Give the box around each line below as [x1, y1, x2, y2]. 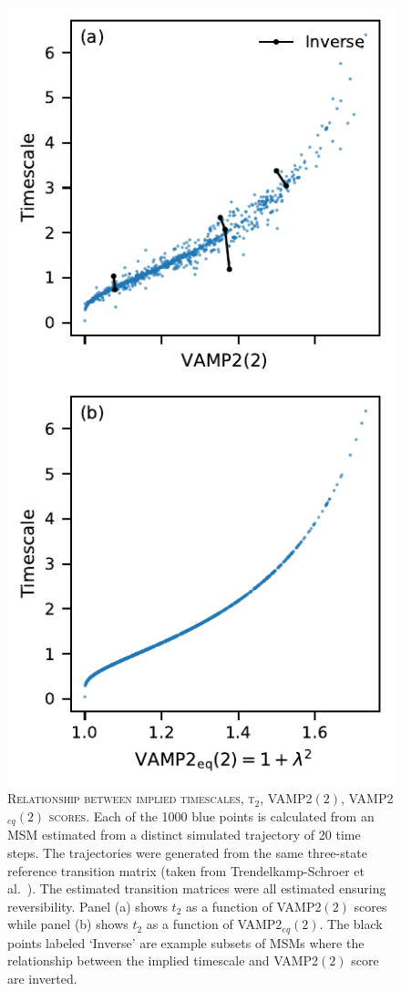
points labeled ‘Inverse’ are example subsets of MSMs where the [7, 933, 365, 952]
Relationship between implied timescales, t [7, 789, 255, 808]
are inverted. [7, 969, 77, 988]
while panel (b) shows [7, 914, 129, 934]
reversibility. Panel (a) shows [7, 896, 168, 915]
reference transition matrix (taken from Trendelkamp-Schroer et [7, 861, 365, 880]
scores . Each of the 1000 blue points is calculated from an [48, 807, 375, 826]
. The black [319, 914, 383, 934]
